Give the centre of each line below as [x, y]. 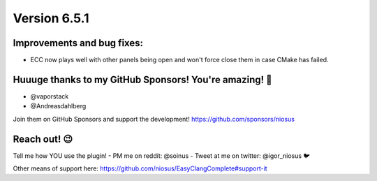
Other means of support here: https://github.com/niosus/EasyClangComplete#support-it [140, 168]
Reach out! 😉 [43, 139]
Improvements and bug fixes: [78, 43]
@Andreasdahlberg [58, 106]
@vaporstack [50, 96]
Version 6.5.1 [51, 18]
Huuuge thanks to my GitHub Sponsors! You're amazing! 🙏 [142, 79]
